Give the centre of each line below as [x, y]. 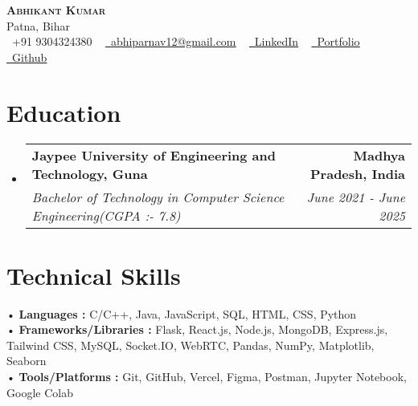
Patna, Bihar [39, 25]
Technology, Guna [90, 173]
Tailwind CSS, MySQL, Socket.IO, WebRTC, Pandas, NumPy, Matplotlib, [191, 345]
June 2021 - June [356, 197]
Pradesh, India [358, 173]
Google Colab [40, 392]
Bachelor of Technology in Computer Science [158, 197]
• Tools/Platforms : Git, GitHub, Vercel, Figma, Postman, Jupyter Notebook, [207, 376]
